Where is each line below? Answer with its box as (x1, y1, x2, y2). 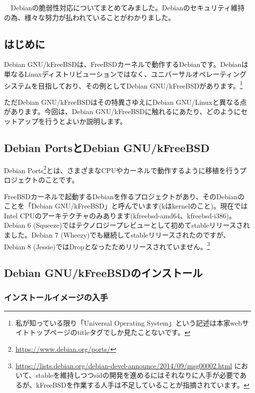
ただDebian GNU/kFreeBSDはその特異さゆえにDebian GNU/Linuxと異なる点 (4, 96, 247, 107)
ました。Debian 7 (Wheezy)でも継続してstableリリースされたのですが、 (4, 230, 230, 240)
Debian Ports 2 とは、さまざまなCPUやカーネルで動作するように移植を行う (4, 163, 240, 175)
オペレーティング (192, 68, 247, 79)
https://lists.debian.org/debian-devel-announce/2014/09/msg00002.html (15, 360, 232, 370)
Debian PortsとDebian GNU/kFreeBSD (4, 140, 210, 155)
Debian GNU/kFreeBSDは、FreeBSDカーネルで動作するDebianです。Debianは (4, 59, 249, 69)
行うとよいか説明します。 (45, 116, 127, 126)
